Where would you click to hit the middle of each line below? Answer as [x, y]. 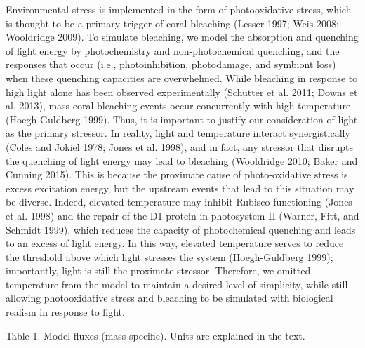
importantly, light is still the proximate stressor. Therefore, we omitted [158, 270]
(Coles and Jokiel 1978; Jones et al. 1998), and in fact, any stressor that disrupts [179, 146]
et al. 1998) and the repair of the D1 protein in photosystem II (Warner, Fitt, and [182, 215]
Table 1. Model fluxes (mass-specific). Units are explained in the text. [155, 335]
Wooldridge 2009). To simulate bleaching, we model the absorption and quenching [182, 37]
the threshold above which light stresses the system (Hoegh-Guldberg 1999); [170, 256]
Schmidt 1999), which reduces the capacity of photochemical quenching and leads [181, 229]
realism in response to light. [65, 312]
